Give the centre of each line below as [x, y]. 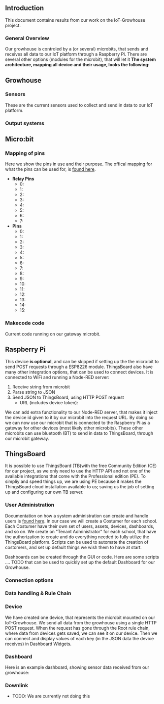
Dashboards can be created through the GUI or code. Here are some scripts [82, 557]
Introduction [25, 8]
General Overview [27, 38]
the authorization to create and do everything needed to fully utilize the [77, 537]
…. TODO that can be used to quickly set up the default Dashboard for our [80, 562]
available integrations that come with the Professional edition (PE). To [76, 476]
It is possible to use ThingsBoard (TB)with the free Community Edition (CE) [81, 466]
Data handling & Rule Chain [38, 593]
